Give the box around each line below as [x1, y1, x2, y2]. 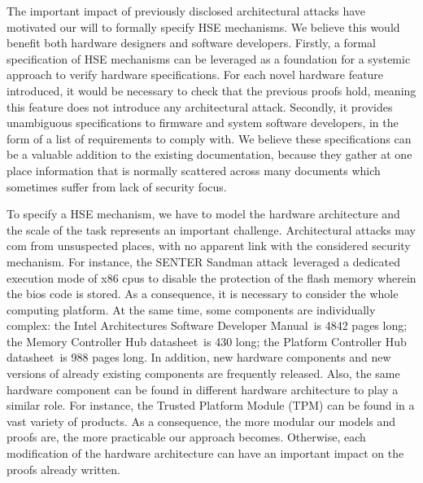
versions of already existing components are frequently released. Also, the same [7, 365, 400, 382]
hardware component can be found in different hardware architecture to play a [7, 380, 399, 397]
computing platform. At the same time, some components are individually [7, 301, 376, 318]
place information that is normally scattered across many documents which [7, 161, 381, 178]
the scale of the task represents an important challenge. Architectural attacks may [7, 221, 416, 238]
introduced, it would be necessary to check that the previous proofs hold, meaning [7, 81, 416, 99]
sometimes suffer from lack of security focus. [7, 178, 227, 195]
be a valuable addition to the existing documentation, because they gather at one [7, 146, 412, 163]
